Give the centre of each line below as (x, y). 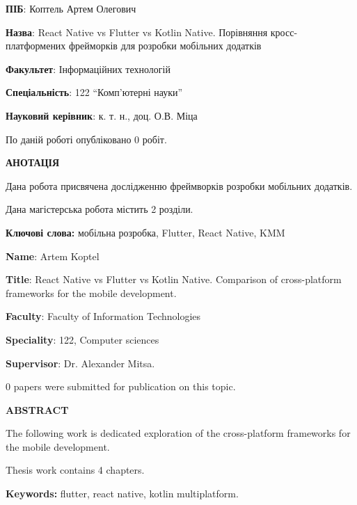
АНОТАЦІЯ (33, 162)
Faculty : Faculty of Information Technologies (103, 316)
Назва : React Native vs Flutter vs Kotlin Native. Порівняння (137, 32)
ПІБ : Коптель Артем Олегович (71, 8)
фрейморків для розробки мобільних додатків (165, 46)
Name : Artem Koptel (53, 256)
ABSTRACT (37, 409)
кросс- (284, 32)
